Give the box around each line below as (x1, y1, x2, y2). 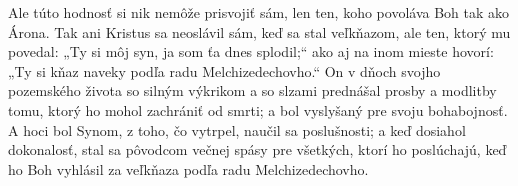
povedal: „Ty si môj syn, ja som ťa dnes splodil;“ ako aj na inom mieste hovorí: (8, 41, 494, 62)
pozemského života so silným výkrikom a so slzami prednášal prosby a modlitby (8, 80, 497, 101)
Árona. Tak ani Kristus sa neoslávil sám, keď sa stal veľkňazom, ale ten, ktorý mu (8, 21, 511, 42)
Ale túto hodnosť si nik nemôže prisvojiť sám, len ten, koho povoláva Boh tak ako (8, 2, 510, 22)
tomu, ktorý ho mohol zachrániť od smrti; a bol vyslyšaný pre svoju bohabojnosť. (8, 99, 508, 120)
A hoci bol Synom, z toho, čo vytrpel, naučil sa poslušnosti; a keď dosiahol (8, 119, 466, 140)
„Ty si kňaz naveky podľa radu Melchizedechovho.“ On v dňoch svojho (8, 60, 441, 81)
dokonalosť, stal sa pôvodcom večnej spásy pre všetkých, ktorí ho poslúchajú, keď (8, 139, 507, 160)
